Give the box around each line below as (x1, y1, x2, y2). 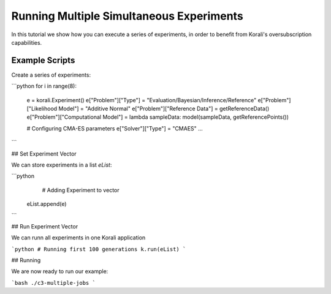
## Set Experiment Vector (11, 150, 77, 157)
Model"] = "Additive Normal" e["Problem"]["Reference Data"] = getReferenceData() (58, 105, 270, 113)
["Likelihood (26, 105, 58, 113)
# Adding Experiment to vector (42, 186, 120, 194)
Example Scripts (11, 55, 75, 66)
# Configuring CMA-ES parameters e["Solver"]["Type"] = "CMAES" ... (26, 124, 204, 132)
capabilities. (11, 39, 42, 46)
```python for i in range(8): (11, 83, 77, 90)
